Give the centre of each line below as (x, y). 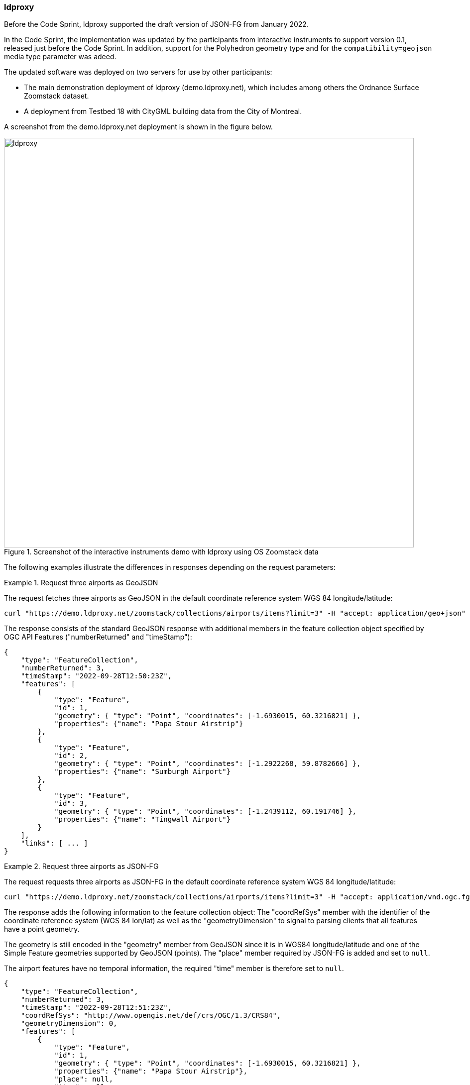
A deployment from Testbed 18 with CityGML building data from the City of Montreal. (163, 111)
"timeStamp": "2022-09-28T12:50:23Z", (96, 676)
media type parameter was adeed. (60, 57)
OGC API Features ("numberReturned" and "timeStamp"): (98, 637)
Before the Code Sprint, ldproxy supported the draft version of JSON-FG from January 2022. (156, 24)
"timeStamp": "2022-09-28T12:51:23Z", (96, 1008)
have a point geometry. (42, 929)
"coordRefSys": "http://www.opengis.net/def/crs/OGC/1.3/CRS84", (151, 1016)
